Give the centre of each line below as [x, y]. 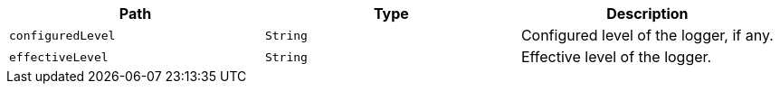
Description [647, 14]
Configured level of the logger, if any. [647, 35]
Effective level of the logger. [616, 57]
